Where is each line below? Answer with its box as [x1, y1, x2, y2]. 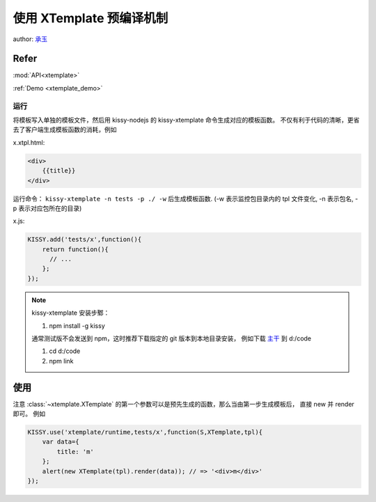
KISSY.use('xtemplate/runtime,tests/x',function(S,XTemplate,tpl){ [27, 428, 263, 437]
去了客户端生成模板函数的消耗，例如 [13, 125, 117, 134]
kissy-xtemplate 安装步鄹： [31, 308, 110, 317]
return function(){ [42, 245, 109, 253]
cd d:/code [49, 347, 81, 355]
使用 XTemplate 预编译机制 [13, 10, 169, 26]
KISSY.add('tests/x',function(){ [27, 235, 142, 244]
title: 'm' [56, 448, 94, 455]
